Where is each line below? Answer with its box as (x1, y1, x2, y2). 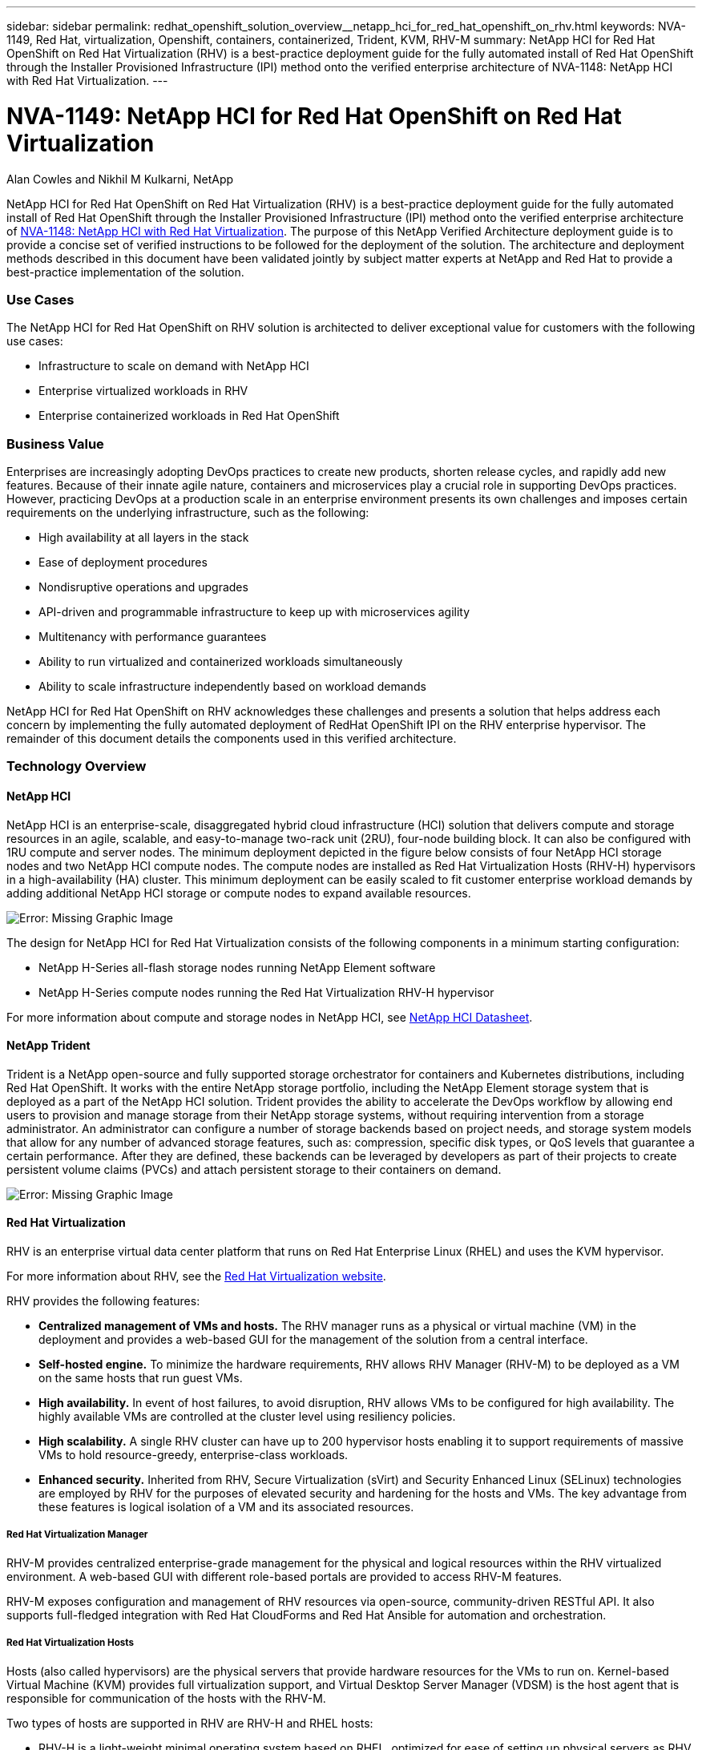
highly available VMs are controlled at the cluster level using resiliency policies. (38, 1409, 456, 1424)
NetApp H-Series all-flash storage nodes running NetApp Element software (38, 960, 436, 974)
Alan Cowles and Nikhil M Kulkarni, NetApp (6, 171, 234, 186)
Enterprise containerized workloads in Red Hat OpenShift (38, 409, 340, 423)
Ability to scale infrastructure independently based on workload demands (38, 679, 426, 693)
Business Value (6, 435, 104, 452)
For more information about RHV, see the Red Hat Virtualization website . (6, 1269, 386, 1284)
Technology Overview (6, 758, 147, 775)
